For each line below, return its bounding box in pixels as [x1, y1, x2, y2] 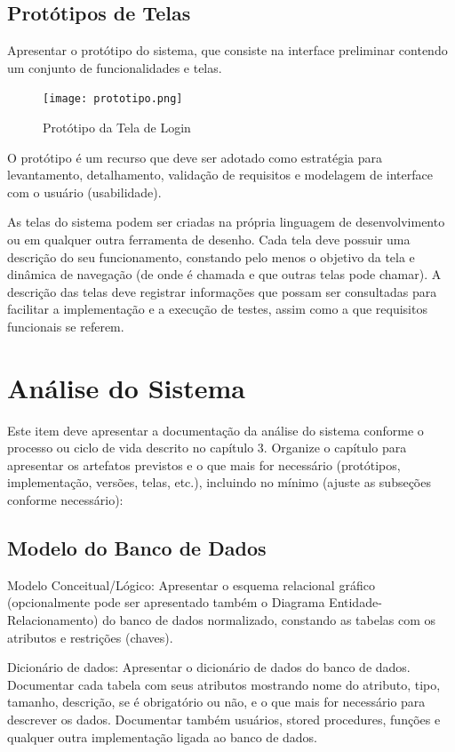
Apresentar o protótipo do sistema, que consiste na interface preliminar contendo [7, 41, 448, 60]
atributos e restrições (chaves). [7, 628, 173, 646]
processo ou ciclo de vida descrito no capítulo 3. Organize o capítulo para [7, 438, 407, 457]
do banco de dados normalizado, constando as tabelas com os [102, 611, 436, 629]
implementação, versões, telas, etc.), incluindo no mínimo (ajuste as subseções [7, 473, 431, 492]
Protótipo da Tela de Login [43, 118, 191, 137]
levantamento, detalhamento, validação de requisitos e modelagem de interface [7, 165, 433, 184]
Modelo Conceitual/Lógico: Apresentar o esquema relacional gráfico [7, 575, 375, 594]
